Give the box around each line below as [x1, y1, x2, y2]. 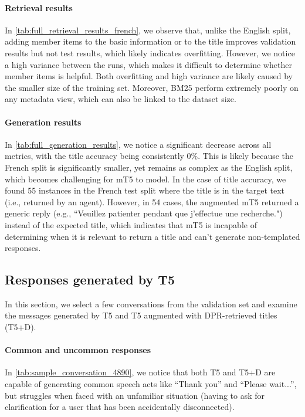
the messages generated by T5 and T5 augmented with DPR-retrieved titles [5, 309, 277, 321]
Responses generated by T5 [5, 270, 175, 289]
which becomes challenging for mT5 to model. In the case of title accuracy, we [5, 172, 286, 185]
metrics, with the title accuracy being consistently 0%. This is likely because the [5, 150, 294, 162]
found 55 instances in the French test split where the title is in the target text [5, 184, 285, 196]
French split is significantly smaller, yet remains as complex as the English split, [5, 161, 293, 173]
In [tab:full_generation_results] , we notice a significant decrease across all [5, 138, 272, 150]
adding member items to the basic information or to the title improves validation [5, 35, 296, 48]
